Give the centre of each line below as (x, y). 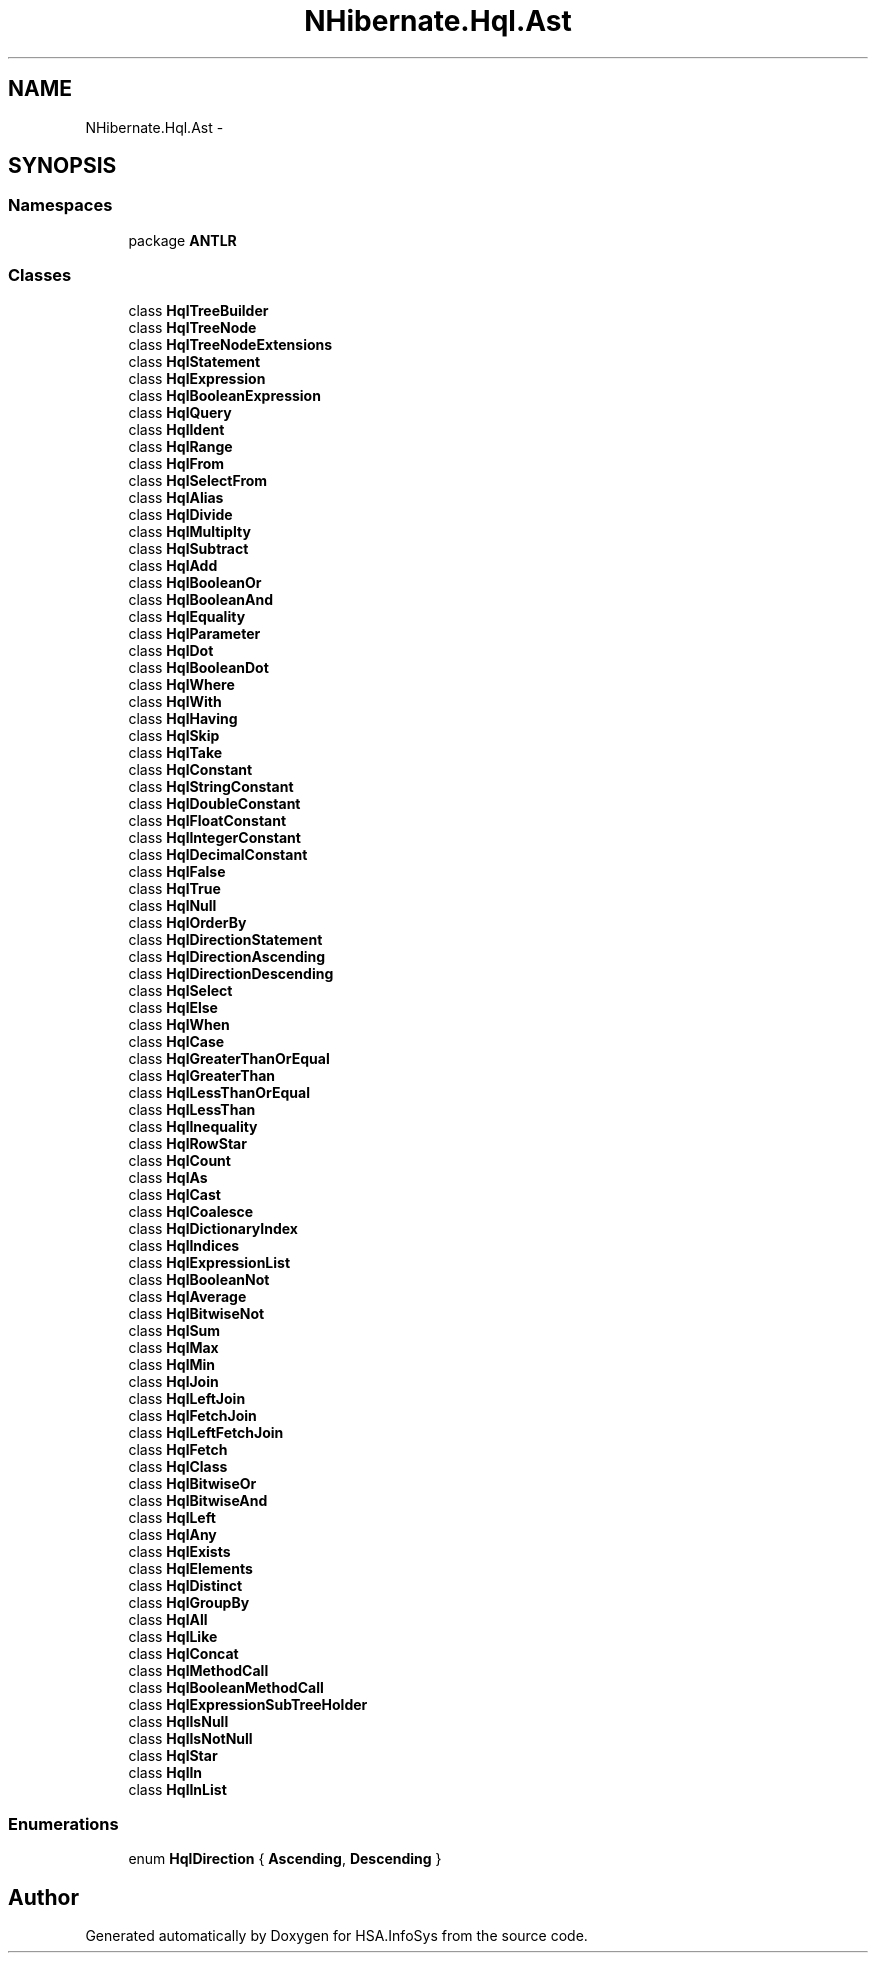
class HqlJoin (173, 1381)
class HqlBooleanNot (199, 1279)
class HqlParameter (194, 633)
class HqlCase (176, 1041)
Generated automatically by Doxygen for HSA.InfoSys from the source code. (336, 1936)
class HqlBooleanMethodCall (226, 1687)
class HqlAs (168, 1177)
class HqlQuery (180, 412)
